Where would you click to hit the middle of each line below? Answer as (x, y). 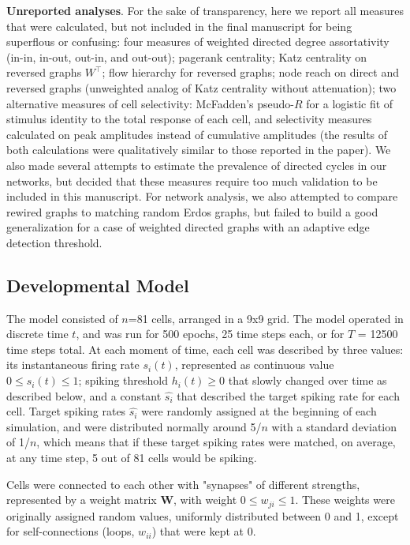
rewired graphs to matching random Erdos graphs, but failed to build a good (192, 211)
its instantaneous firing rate (73, 365)
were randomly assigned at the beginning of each (259, 411)
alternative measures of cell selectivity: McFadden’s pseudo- (151, 103)
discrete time (37, 334)
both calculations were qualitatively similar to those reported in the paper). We (199, 150)
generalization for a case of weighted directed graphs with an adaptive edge (188, 227)
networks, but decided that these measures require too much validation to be (192, 180)
